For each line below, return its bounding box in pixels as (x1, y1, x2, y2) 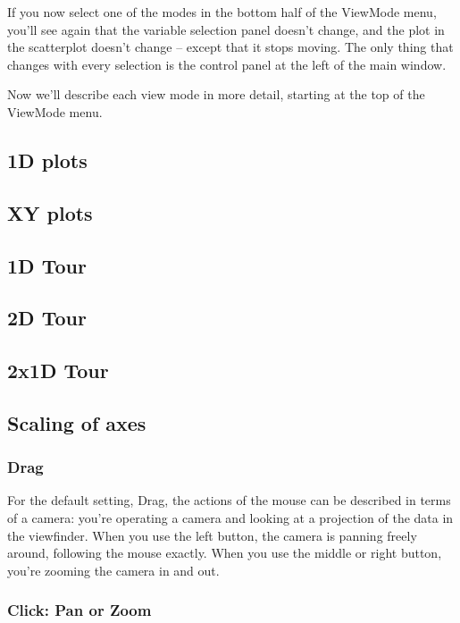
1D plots (7, 146, 88, 173)
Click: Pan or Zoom (7, 599, 152, 621)
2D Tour (7, 304, 87, 332)
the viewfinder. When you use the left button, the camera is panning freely (7, 526, 417, 544)
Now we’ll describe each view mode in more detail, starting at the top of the (7, 85, 425, 104)
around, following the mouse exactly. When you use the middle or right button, (7, 543, 442, 562)
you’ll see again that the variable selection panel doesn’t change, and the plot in (7, 20, 445, 38)
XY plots (7, 198, 93, 226)
